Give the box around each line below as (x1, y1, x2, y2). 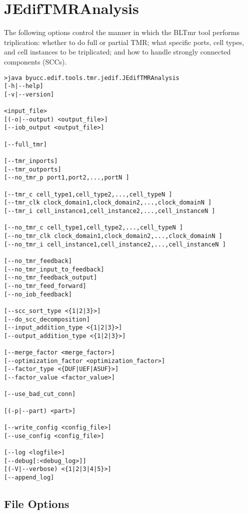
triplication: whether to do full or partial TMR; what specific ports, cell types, (4, 36, 244, 47)
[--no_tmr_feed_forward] (4, 282, 86, 289)
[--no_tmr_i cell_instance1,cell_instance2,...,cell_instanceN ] (4, 240, 226, 248)
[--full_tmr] (4, 140, 47, 148)
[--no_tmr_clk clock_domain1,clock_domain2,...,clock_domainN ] (4, 232, 222, 239)
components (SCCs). (4, 56, 67, 66)
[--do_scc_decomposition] (4, 315, 90, 323)
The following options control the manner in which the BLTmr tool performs (4, 27, 239, 37)
